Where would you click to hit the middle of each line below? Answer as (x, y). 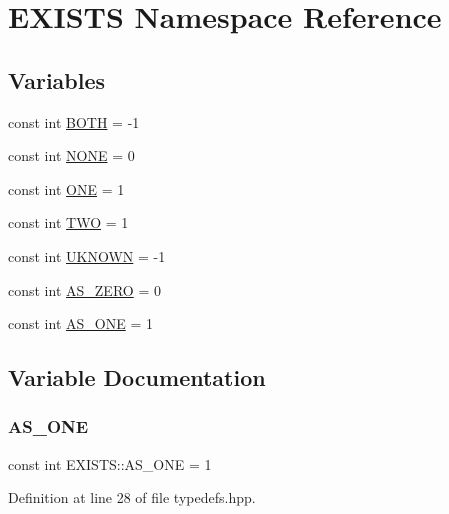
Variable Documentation (137, 377)
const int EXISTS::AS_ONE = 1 (110, 463)
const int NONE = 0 (71, 155)
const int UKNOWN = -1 (87, 255)
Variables (57, 79)
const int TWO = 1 (68, 222)
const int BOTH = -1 (74, 121)
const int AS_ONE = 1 (80, 323)
